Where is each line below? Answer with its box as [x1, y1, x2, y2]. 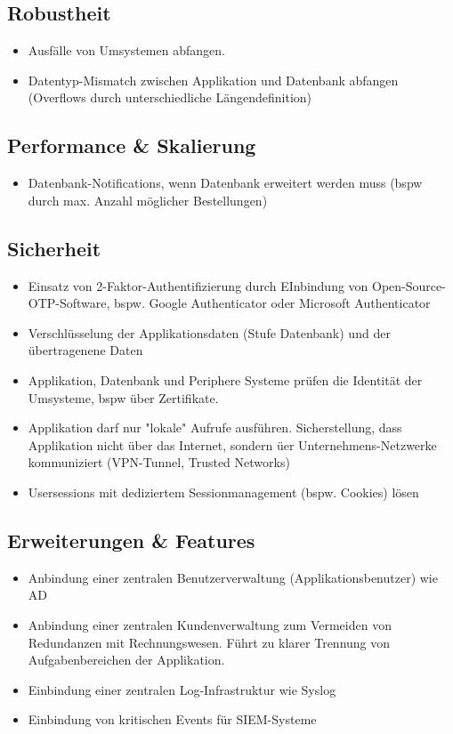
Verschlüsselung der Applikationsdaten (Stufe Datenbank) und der [28, 323, 391, 342]
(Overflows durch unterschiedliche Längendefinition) [28, 88, 312, 107]
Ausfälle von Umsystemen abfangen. [28, 41, 225, 60]
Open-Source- [372, 276, 446, 294]
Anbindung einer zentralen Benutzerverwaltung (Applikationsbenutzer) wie [28, 568, 438, 586]
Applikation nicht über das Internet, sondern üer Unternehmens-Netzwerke [28, 435, 437, 454]
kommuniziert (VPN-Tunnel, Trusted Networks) [28, 453, 290, 472]
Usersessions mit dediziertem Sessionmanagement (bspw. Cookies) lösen [28, 482, 419, 501]
